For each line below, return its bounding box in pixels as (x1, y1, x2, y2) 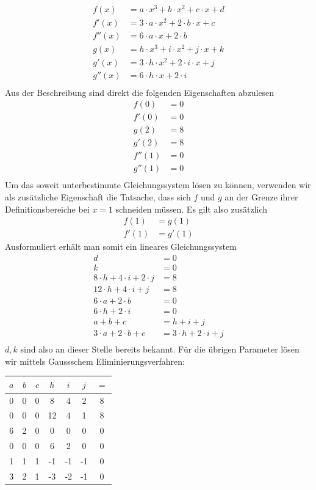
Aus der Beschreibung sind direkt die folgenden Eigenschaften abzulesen (5, 86, 275, 98)
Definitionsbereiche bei (5, 202, 90, 215)
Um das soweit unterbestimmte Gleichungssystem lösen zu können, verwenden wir (5, 178, 311, 191)
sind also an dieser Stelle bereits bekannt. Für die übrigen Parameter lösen (20, 343, 300, 356)
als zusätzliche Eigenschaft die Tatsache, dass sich (5, 190, 191, 203)
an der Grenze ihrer (224, 190, 298, 203)
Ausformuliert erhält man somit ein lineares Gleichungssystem (5, 240, 237, 253)
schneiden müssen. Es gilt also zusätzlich (115, 202, 268, 215)
